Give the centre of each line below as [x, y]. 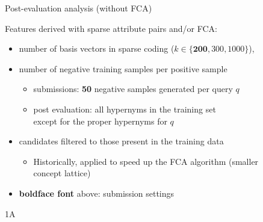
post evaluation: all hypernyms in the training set [125, 109]
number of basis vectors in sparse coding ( [97, 48]
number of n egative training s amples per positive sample [123, 68]
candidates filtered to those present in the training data [121, 141]
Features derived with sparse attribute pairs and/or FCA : [111, 28]
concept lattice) [62, 173]
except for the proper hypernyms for [100, 121]
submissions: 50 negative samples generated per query [133, 89]
